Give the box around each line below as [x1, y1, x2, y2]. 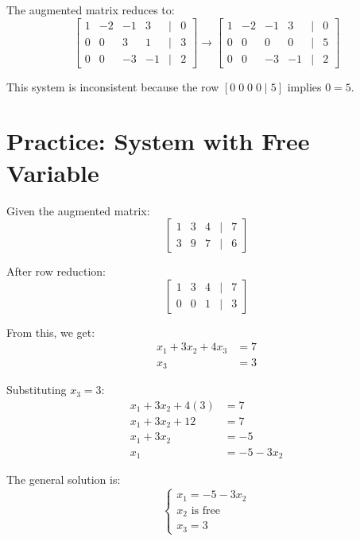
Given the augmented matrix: [6, 202, 150, 218]
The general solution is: [6, 471, 121, 488]
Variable [6, 156, 99, 188]
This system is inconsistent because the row [6, 78, 219, 95]
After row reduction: [6, 263, 106, 280]
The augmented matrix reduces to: [6, 2, 175, 17]
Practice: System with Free [6, 125, 310, 157]
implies [287, 78, 322, 95]
